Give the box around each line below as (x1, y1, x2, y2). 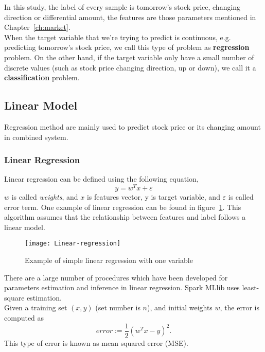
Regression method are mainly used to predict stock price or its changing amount (4, 121, 261, 132)
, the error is (220, 302, 259, 313)
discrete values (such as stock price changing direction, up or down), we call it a (4, 62, 256, 73)
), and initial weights (147, 302, 213, 313)
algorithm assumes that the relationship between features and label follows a (4, 212, 246, 222)
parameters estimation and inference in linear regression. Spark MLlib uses (4, 282, 240, 293)
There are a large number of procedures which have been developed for (4, 272, 228, 283)
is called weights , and (11, 191, 78, 202)
